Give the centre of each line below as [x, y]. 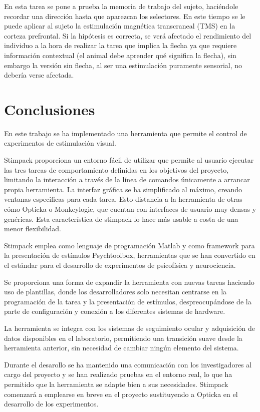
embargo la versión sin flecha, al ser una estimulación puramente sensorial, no [123, 65]
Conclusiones [50, 109]
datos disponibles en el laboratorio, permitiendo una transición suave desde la [123, 338]
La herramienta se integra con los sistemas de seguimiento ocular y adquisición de [129, 328]
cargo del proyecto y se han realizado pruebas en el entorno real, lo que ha [118, 374]
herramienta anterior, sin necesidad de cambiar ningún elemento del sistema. [121, 348]
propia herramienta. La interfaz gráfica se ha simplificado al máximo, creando [123, 189]
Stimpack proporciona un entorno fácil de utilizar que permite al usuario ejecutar [129, 160]
